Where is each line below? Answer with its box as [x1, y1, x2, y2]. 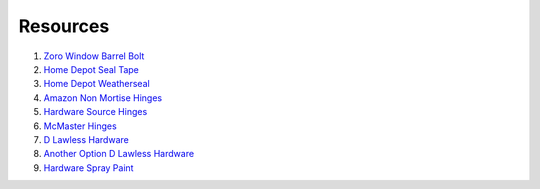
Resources [18, 15, 110, 37]
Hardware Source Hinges [43, 106, 148, 118]
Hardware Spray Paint [43, 161, 134, 174]
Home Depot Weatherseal [43, 78, 150, 90]
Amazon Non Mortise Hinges [43, 91, 163, 104]
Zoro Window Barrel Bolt [43, 50, 145, 62]
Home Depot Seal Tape [43, 63, 139, 75]
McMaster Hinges [43, 120, 117, 132]
